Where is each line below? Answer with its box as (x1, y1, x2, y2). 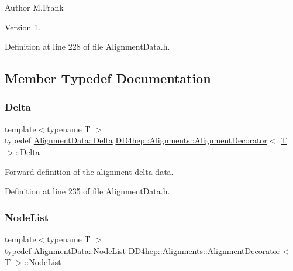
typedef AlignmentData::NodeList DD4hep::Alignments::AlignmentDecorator (5, 244, 281, 256)
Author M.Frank (5, 1, 64, 13)
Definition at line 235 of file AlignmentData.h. (5, 185, 170, 197)
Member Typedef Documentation (5, 69, 211, 87)
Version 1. (5, 20, 40, 33)
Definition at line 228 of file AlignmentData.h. (5, 40, 170, 53)
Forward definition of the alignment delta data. (5, 165, 174, 177)
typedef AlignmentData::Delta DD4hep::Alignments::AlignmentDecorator (5, 134, 267, 146)
